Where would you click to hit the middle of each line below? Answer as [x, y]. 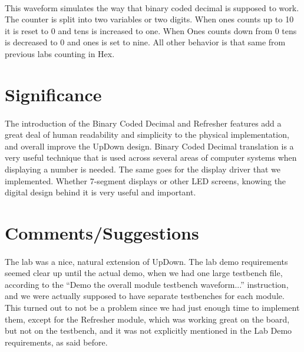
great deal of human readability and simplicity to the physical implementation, [147, 135]
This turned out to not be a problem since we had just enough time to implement [152, 308]
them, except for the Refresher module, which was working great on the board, [147, 319]
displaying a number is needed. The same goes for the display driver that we [143, 169]
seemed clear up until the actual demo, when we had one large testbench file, [144, 273]
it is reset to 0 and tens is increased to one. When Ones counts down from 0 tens [151, 30]
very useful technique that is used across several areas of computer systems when [151, 157]
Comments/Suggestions [102, 232]
